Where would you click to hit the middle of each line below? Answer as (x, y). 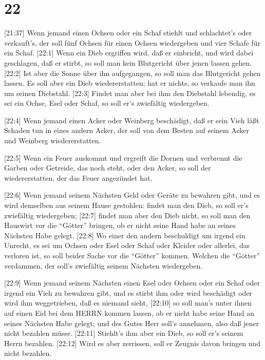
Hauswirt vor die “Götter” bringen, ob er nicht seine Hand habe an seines (120, 225)
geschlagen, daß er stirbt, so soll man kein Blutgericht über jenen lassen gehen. (128, 62)
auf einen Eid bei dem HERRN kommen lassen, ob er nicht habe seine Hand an (129, 312)
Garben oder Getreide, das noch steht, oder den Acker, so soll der (108, 168)
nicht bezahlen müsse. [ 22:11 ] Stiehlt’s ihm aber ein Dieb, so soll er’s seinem (124, 333)
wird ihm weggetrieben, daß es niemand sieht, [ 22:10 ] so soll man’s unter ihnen (128, 303)
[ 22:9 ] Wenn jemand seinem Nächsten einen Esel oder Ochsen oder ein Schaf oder (132, 283)
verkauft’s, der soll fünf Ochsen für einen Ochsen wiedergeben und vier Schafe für (132, 42)
